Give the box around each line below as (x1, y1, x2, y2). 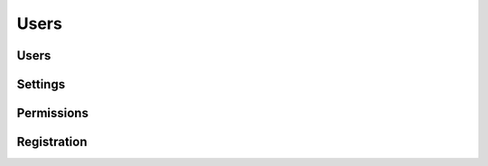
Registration (16, 134, 88, 150)
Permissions (16, 106, 89, 121)
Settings (16, 77, 66, 92)
